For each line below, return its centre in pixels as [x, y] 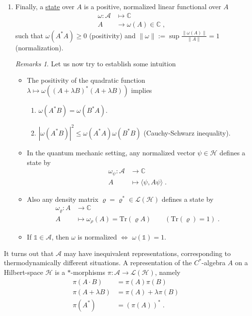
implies [142, 90]
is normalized [97, 237]
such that [29, 35]
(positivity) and [112, 35]
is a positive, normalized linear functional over [153, 6]
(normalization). [39, 47]
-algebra [214, 263]
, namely [168, 272]
